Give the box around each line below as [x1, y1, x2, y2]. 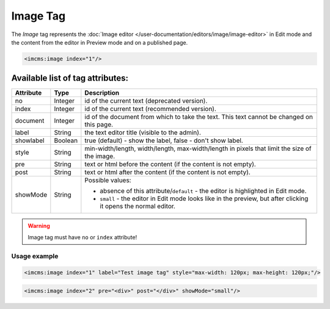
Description [84, 89, 120, 97]
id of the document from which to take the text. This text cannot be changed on [84, 113, 313, 122]
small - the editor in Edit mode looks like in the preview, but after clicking [100, 194, 309, 203]
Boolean [54, 136, 78, 145]
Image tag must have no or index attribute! [28, 233, 137, 241]
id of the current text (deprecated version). [84, 96, 208, 105]
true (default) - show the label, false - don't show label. [84, 136, 244, 145]
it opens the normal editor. [100, 202, 175, 211]
